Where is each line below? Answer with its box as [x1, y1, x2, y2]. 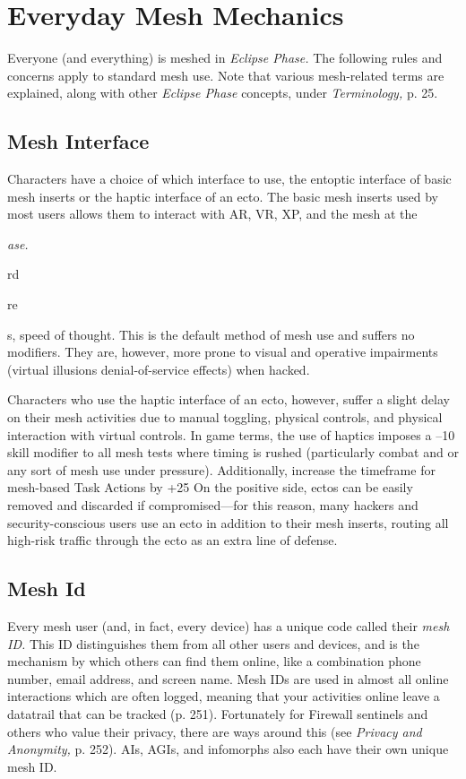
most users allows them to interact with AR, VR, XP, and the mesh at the [7, 204, 418, 223]
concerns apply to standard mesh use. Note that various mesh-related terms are [7, 65, 444, 84]
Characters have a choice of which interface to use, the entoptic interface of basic [7, 169, 452, 188]
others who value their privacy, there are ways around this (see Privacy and [7, 722, 422, 740]
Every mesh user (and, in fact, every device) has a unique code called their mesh [7, 617, 450, 635]
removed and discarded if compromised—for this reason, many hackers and [7, 496, 419, 515]
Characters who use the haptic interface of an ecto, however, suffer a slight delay [7, 390, 450, 409]
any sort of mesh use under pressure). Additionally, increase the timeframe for [7, 460, 436, 479]
